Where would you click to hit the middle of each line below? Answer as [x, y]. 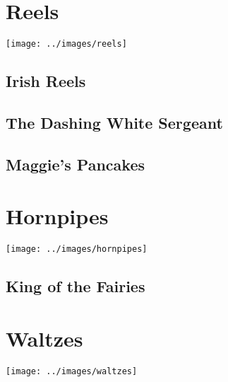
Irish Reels [46, 81]
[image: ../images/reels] [66, 44]
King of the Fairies [76, 286]
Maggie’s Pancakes [76, 164]
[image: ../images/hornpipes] [77, 249]
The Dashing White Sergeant [114, 122]
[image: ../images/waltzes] [72, 371]
